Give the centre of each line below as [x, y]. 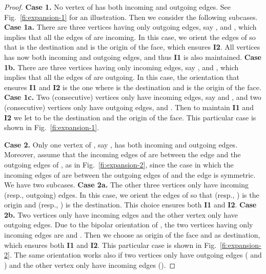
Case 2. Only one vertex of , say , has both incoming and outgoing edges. [121, 144]
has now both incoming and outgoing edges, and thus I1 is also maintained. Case [133, 57]
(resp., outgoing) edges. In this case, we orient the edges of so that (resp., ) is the [132, 194]
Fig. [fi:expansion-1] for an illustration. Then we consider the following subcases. [131, 17]
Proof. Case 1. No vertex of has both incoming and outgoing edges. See [118, 7]
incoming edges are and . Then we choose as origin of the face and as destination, [132, 235]
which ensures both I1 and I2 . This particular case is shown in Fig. [110, 245]
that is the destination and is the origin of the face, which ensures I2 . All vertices [132, 47]
